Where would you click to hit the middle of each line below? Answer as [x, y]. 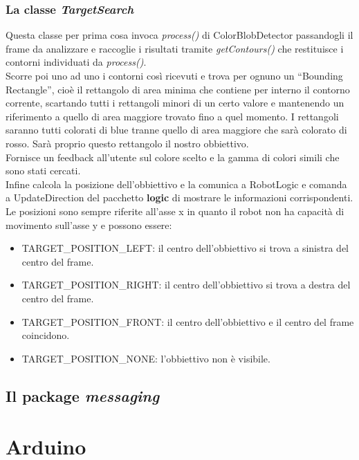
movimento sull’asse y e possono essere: [89, 224]
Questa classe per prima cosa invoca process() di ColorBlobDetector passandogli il [179, 35]
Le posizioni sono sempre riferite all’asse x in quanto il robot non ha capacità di [175, 211]
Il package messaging [83, 395]
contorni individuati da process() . [76, 62]
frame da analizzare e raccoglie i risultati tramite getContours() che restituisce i [175, 48]
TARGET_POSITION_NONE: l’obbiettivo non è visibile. [146, 358]
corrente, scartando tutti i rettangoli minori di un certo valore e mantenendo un [175, 103]
